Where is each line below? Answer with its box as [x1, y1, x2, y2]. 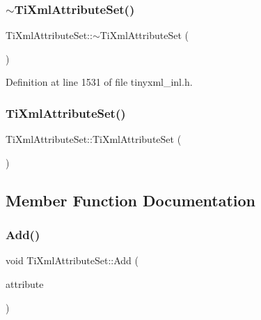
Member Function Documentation [6, 189, 256, 211]
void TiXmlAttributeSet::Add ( [6, 253, 139, 268]
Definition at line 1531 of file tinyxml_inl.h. [6, 75, 193, 89]
